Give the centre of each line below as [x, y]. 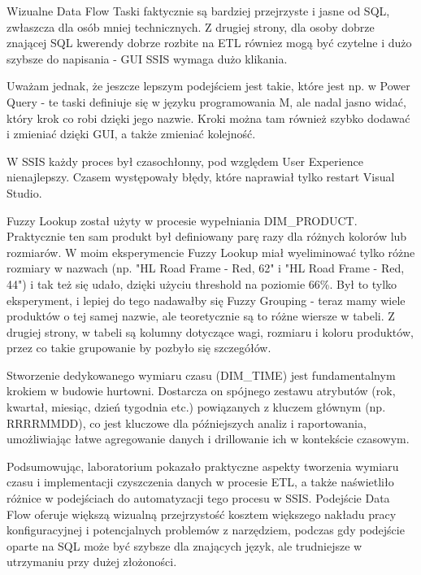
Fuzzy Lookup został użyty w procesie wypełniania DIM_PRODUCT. [182, 220]
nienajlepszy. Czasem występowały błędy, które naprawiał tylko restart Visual [201, 177]
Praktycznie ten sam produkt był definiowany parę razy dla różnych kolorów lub [207, 236]
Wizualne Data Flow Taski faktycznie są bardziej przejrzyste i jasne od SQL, [198, 11]
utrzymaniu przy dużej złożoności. [92, 562]
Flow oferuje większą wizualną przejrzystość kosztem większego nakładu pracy [202, 514]
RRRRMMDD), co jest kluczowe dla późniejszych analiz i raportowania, [187, 423]
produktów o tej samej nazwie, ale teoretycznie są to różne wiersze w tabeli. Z [201, 316]
